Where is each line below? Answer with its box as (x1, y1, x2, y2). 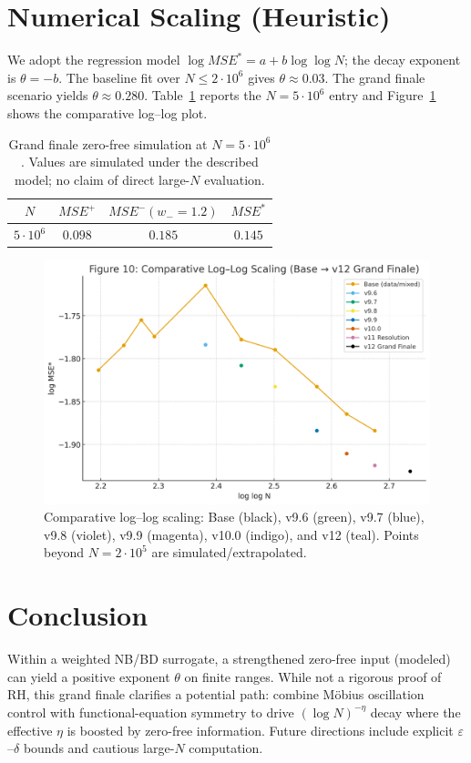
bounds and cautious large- (23, 738, 175, 758)
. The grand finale (324, 67, 425, 86)
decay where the (370, 702, 461, 721)
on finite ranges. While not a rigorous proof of (184, 666, 442, 686)
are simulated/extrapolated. (151, 543, 307, 562)
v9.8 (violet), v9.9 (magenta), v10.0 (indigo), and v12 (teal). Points (44, 524, 419, 544)
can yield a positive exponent (7, 666, 170, 686)
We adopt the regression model (7, 50, 180, 69)
